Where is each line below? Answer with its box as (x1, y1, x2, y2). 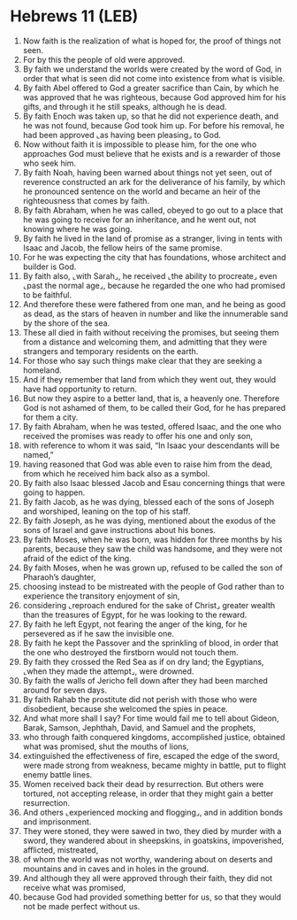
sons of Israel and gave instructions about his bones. (22, 524, 216, 535)
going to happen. (22, 487, 86, 498)
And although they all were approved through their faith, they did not (22, 872, 273, 883)
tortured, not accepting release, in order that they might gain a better (22, 788, 274, 799)
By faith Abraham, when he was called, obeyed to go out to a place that (22, 205, 284, 215)
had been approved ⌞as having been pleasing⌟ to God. (22, 129, 222, 140)
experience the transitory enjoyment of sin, (22, 591, 180, 601)
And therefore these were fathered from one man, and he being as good (22, 298, 286, 309)
